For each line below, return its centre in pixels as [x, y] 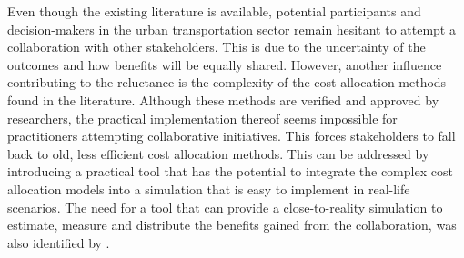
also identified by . [59, 242]
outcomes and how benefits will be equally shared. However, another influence [225, 64]
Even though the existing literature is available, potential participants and [214, 11]
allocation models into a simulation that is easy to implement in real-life [209, 189]
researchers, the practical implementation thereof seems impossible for [202, 118]
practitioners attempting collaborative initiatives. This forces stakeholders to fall [232, 136]
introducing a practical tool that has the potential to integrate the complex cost [230, 171]
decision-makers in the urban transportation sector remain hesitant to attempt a [232, 29]
